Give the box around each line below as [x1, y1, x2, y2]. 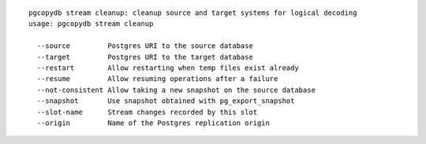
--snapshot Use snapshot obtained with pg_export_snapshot [36, 97, 295, 105]
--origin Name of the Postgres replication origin [36, 118, 270, 127]
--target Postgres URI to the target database [36, 52, 254, 61]
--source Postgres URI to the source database [36, 42, 254, 50]
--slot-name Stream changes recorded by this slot [36, 107, 258, 116]
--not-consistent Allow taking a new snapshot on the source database [36, 85, 316, 94]
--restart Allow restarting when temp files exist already [36, 63, 299, 72]
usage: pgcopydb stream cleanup [28, 20, 154, 28]
